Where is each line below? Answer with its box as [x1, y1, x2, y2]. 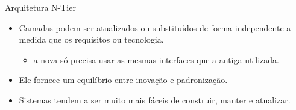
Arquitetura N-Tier [5, 1, 76, 13]
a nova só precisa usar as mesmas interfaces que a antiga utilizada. [33, 53, 279, 66]
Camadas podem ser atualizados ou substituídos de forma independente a [19, 21, 291, 34]
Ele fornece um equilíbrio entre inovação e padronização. [19, 73, 228, 86]
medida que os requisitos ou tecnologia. [19, 33, 164, 46]
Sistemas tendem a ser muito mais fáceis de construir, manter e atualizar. [19, 93, 291, 106]
